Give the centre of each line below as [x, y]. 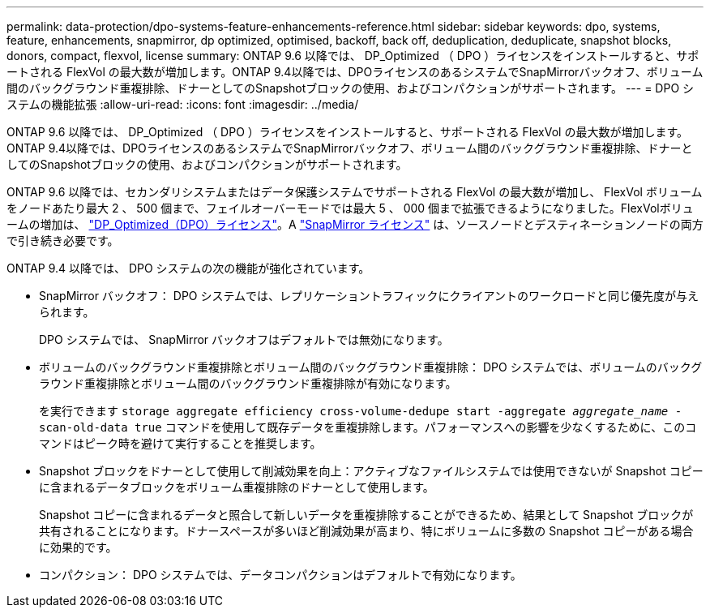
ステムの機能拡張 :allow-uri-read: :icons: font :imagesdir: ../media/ [183, 104]
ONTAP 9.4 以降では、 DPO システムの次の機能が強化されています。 [188, 268]
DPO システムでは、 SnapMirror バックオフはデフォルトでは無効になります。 [244, 339]
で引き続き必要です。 [63, 240]
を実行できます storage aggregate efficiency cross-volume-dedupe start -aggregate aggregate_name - [361, 411]
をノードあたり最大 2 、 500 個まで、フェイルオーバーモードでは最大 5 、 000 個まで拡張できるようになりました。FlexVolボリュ [350, 208]
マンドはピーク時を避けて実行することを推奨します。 [180, 443]
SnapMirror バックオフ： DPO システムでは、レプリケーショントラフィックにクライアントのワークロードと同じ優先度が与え [369, 296]
